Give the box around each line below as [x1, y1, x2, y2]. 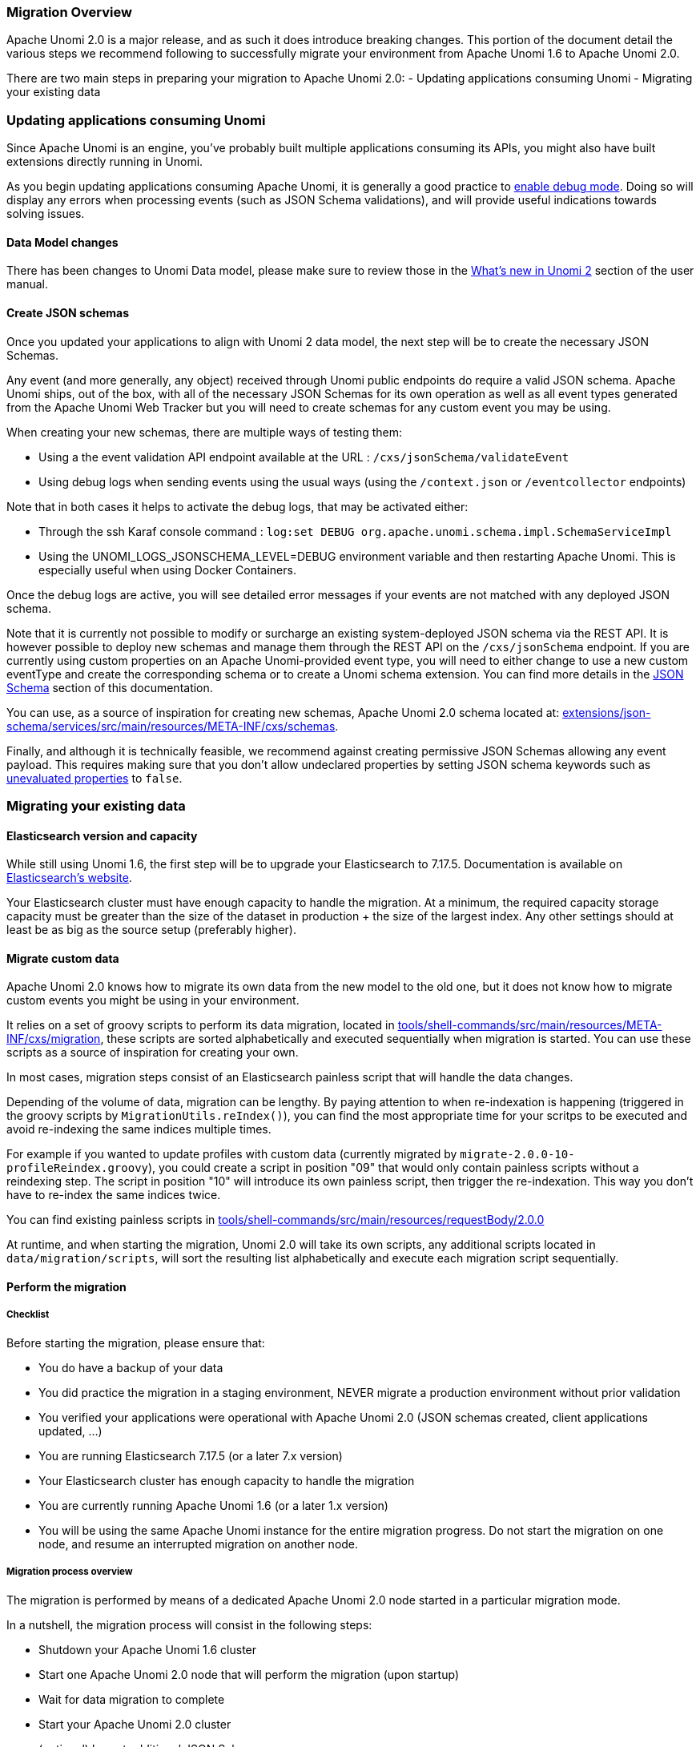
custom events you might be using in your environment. [6, 993, 300, 1008]
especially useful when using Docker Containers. [38, 562, 296, 577]
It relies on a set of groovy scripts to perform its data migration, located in [6, 1018, 395, 1033]
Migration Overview [6, 4, 132, 20]
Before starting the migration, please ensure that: [6, 1335, 265, 1350]
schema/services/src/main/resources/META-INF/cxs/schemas [6, 719, 336, 733]
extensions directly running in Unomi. [6, 155, 203, 169]
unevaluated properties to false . [6, 771, 183, 785]
